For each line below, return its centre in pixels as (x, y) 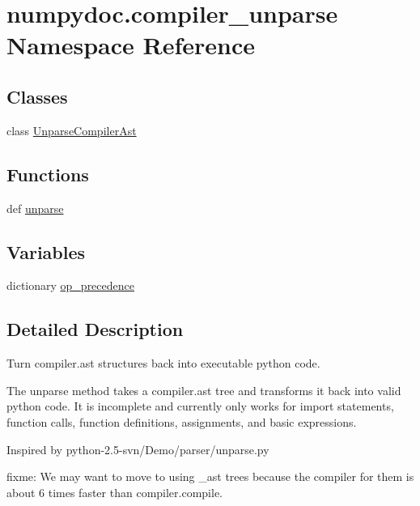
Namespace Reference (131, 45)
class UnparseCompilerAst (72, 130)
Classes (37, 96)
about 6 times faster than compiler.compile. (115, 492)
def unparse (35, 208)
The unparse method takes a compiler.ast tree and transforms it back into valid (204, 390)
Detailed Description (95, 329)
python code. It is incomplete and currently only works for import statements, (200, 406)
